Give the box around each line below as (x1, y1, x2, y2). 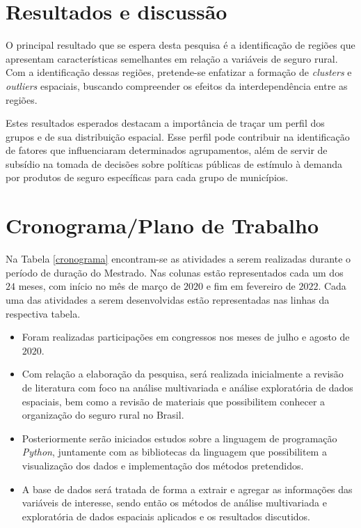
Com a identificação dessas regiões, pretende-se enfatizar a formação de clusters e (6, 65, 352, 79)
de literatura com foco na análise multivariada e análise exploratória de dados (22, 380, 353, 394)
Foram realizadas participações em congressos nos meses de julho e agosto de (22, 329, 350, 344)
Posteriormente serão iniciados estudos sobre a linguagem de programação (22, 430, 337, 445)
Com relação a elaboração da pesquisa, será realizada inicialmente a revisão (22, 366, 344, 381)
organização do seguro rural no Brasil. (22, 407, 184, 422)
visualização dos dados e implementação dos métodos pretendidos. (22, 458, 304, 472)
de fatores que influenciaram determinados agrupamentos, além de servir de (6, 143, 328, 157)
